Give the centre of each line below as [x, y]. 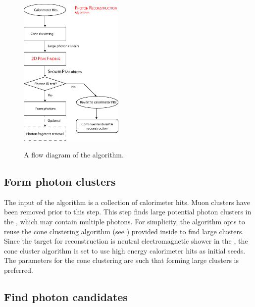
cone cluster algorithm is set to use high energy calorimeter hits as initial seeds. [125, 250]
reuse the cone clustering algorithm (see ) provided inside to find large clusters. [124, 231]
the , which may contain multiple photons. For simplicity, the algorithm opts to [125, 221]
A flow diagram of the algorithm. [74, 154]
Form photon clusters [60, 181]
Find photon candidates [66, 296]
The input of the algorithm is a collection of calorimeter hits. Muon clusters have [127, 202]
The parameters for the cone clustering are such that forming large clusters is [122, 260]
